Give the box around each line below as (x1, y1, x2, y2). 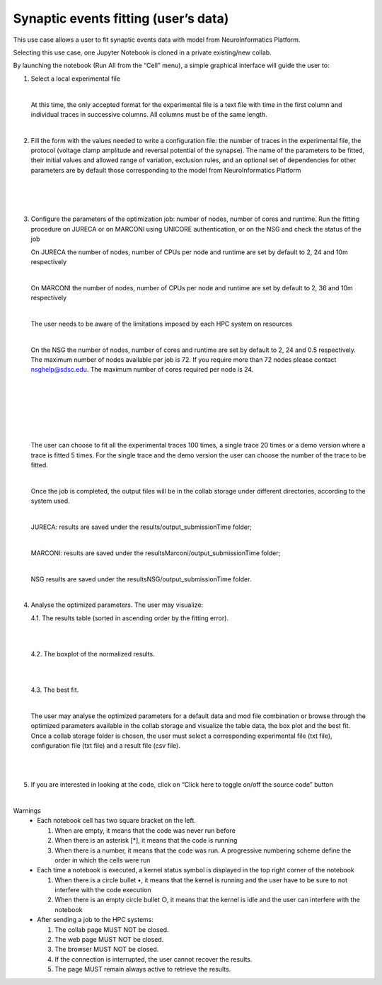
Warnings (13, 806, 42, 814)
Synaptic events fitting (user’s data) (13, 11, 229, 26)
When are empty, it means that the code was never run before (54, 826, 236, 835)
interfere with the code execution (54, 886, 151, 894)
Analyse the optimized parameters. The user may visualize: (30, 600, 204, 609)
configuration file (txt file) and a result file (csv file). (30, 741, 180, 750)
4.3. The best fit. (30, 685, 79, 694)
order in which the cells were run (54, 855, 151, 864)
